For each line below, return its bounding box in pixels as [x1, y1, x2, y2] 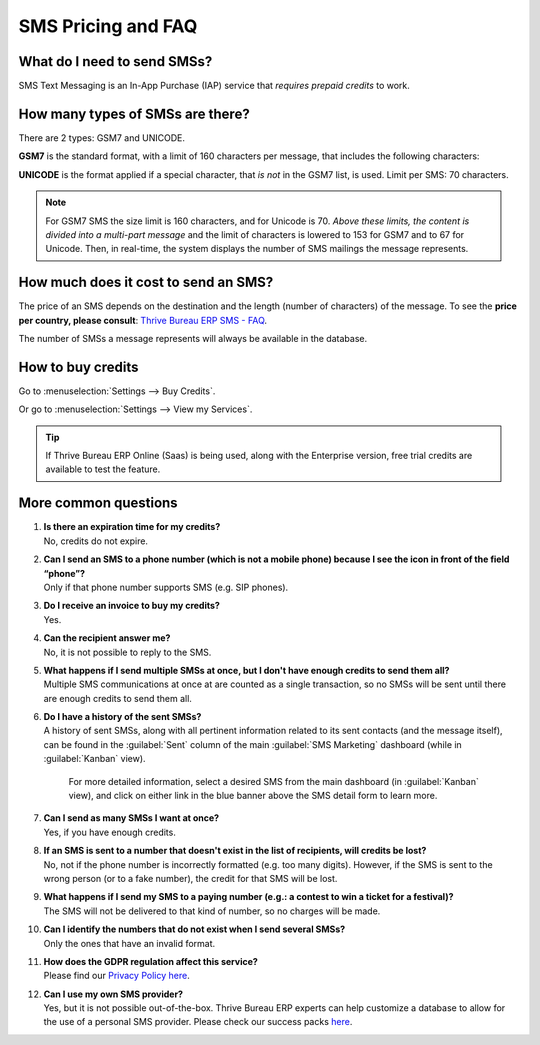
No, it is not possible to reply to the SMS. [43, 646, 212, 658]
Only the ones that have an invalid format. [43, 937, 216, 949]
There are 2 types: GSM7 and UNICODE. [18, 131, 185, 144]
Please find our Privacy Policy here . [43, 970, 190, 982]
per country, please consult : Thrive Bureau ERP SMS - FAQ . [18, 314, 268, 326]
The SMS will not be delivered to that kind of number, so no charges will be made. [43, 905, 381, 917]
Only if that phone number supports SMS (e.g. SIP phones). [43, 581, 289, 593]
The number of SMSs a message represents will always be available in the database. [18, 333, 368, 344]
